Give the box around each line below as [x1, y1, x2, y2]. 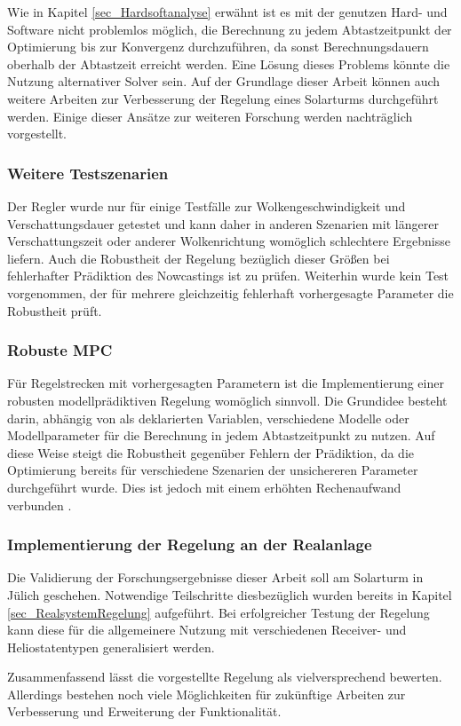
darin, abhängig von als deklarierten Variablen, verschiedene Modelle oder [7, 408, 409, 427]
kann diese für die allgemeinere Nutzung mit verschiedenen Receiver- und [7, 620, 407, 639]
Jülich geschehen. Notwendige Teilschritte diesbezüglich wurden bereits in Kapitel [7, 585, 452, 604]
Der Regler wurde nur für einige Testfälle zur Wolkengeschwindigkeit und [7, 196, 406, 215]
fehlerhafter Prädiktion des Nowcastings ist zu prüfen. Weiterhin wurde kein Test [7, 266, 449, 285]
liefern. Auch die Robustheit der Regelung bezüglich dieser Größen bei [7, 249, 390, 267]
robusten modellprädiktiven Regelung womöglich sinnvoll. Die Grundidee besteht [7, 391, 448, 409]
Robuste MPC [7, 339, 113, 361]
